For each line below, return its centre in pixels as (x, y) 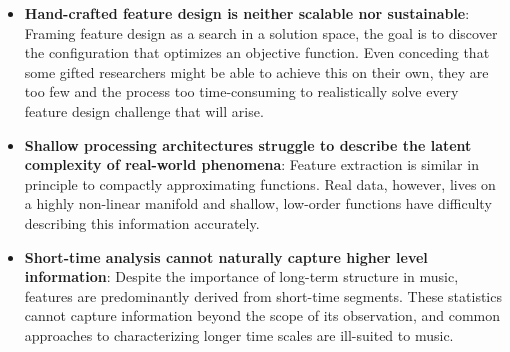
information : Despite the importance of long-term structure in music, (241, 276)
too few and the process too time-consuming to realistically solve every (241, 91)
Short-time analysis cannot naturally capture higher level (226, 256)
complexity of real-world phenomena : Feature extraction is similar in (251, 164)
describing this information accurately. (142, 222)
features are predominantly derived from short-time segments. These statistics (263, 295)
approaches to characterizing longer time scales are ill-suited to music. (239, 334)
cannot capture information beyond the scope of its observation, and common (262, 315)
